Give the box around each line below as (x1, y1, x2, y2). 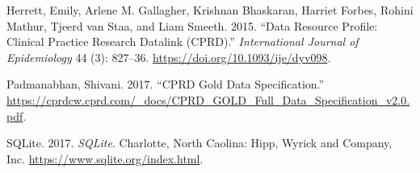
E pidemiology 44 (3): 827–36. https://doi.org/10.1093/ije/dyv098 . (6, 48, 331, 65)
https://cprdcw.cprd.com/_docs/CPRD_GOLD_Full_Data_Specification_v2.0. (6, 91, 410, 108)
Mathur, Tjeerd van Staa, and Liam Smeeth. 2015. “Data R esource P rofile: (6, 17, 378, 34)
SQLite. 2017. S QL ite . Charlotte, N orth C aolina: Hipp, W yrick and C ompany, (6, 134, 393, 151)
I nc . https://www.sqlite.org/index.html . (6, 150, 204, 167)
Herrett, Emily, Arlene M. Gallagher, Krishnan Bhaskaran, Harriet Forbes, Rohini (6, 2, 414, 18)
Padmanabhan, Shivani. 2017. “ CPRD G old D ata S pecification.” (6, 76, 325, 93)
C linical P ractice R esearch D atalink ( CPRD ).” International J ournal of (6, 33, 359, 50)
